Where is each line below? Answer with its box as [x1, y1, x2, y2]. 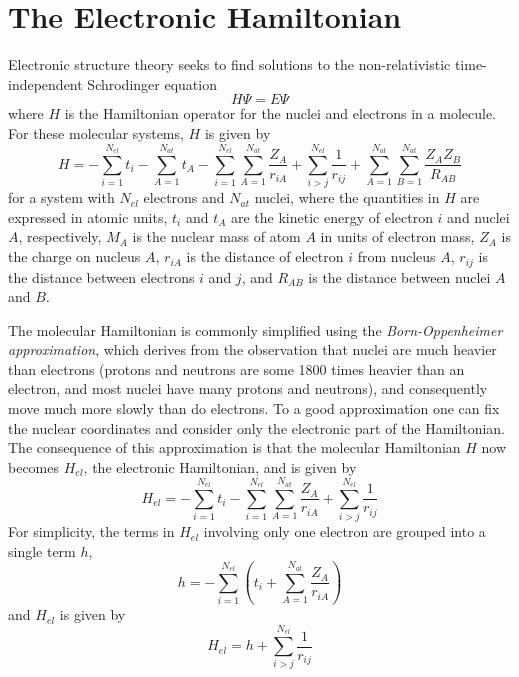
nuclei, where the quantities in [254, 187, 440, 208]
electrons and [143, 187, 225, 208]
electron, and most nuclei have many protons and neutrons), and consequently [8, 378, 488, 399]
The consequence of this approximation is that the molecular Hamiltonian [8, 437, 461, 458]
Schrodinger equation [87, 73, 217, 94]
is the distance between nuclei [308, 266, 491, 287]
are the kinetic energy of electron [230, 206, 433, 227]
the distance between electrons [8, 266, 195, 287]
